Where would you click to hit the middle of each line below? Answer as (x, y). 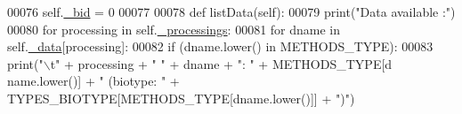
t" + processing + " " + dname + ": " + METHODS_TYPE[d (221, 63)
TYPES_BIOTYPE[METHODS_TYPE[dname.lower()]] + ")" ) (181, 98)
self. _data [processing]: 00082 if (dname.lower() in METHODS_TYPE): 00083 (220, 46)
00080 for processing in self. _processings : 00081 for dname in (174, 29)
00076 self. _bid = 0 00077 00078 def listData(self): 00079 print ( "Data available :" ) (231, 11)
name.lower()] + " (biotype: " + (93, 81)
